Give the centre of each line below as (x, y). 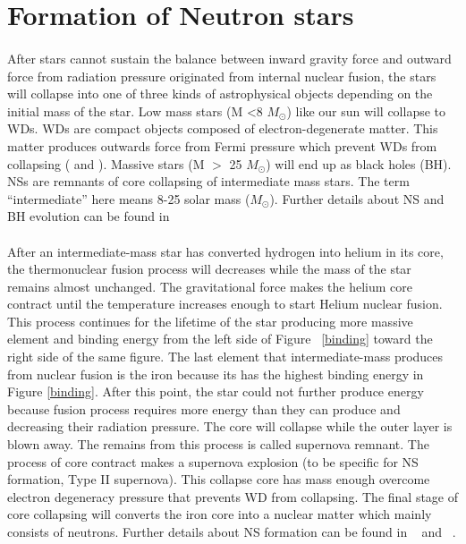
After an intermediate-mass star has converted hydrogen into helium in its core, (225, 251)
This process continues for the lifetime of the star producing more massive (210, 321)
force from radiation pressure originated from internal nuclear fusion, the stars (222, 76)
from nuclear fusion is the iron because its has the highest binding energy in (216, 374)
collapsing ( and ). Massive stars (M (106, 163)
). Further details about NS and (357, 198)
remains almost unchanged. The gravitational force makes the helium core (210, 286)
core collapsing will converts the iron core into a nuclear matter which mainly (220, 514)
